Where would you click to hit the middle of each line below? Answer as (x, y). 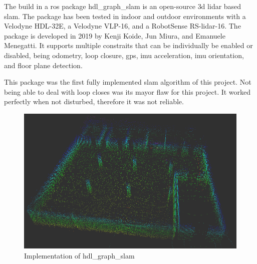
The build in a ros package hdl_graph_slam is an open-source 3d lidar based (123, 6)
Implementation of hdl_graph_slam (79, 255)
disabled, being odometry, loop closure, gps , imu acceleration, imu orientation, (124, 55)
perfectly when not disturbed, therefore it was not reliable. (94, 101)
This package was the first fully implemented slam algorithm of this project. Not (128, 82)
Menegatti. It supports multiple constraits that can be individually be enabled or (128, 45)
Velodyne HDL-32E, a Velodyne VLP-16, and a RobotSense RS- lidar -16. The (122, 26)
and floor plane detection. (43, 65)
